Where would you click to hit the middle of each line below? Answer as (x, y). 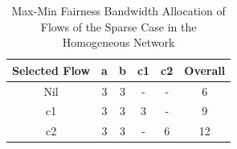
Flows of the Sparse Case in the (118, 26)
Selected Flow (51, 70)
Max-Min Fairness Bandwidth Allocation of (118, 10)
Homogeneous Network (118, 42)
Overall (205, 70)
